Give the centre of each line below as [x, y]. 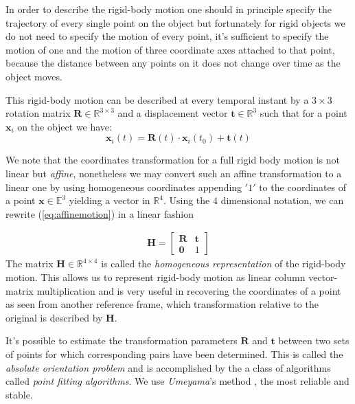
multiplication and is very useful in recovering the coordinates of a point [189, 290]
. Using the [186, 200]
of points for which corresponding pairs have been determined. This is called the [174, 353]
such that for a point [304, 113]
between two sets [314, 340]
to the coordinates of [303, 187]
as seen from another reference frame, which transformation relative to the [162, 304]
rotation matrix [38, 113]
